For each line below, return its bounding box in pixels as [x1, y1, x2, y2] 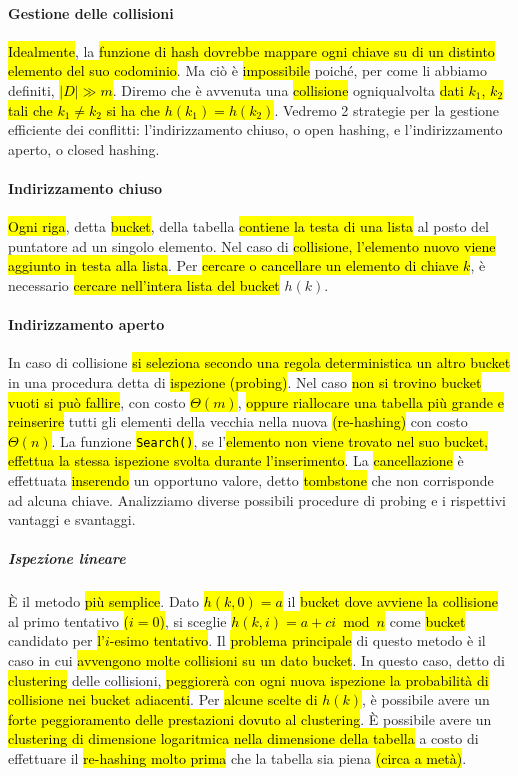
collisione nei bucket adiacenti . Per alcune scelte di [8, 689, 318, 710]
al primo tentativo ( [8, 610, 129, 631]
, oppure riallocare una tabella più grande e [237, 391, 504, 412]
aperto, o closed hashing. [8, 138, 160, 159]
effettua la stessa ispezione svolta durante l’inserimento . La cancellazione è [8, 450, 464, 471]
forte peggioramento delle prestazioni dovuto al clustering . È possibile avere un [8, 708, 492, 729]
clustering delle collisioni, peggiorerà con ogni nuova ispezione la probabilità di [8, 669, 489, 690]
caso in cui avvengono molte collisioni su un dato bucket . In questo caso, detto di [8, 650, 505, 671]
